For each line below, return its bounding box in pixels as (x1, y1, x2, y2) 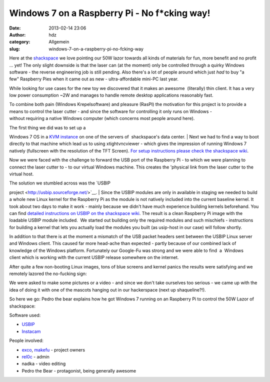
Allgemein (48, 39, 69, 45)
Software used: (9, 312, 41, 318)
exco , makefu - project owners (21, 346, 85, 352)
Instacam (21, 328, 41, 334)
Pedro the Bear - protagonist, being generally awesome (21, 367, 136, 373)
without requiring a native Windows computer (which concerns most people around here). (9, 115, 195, 121)
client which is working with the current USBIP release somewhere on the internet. (9, 254, 179, 260)
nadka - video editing (21, 360, 66, 367)
